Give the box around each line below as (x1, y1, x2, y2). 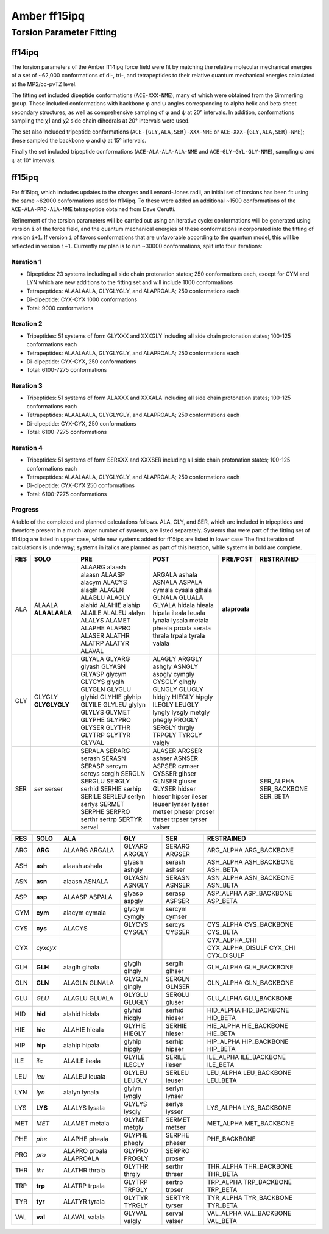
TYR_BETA (207, 1201, 238, 1210)
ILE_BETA (207, 1061, 235, 1069)
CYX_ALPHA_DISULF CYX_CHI (207, 944, 295, 952)
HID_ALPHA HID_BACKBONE (207, 1006, 289, 1015)
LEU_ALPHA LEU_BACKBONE (207, 1069, 292, 1077)
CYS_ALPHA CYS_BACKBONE (207, 921, 294, 929)
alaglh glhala (63, 963, 100, 972)
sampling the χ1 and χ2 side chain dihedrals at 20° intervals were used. (11, 117, 190, 124)
